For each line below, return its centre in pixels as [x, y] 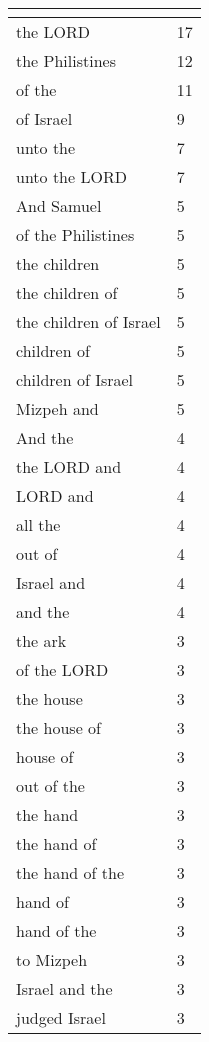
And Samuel [59, 205]
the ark [41, 640]
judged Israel [61, 1017]
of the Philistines [75, 234]
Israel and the [64, 988]
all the [38, 524]
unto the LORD [71, 176]
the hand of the [70, 872]
